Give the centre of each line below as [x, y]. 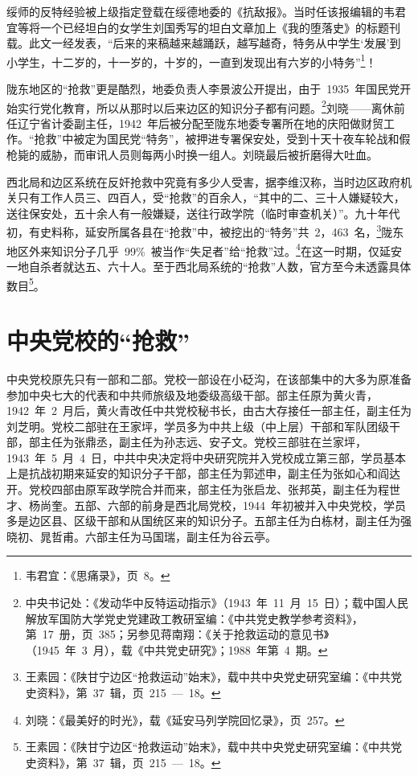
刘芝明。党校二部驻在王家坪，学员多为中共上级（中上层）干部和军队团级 [198, 426]
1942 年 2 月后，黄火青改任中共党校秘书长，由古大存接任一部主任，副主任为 [209, 411]
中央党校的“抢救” [98, 340]
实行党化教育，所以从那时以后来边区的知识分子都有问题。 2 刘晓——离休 [205, 106]
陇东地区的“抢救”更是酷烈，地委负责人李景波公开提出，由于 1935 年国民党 [203, 89]
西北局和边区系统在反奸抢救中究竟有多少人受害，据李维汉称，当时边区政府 [203, 181]
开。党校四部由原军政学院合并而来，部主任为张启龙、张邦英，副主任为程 [198, 489]
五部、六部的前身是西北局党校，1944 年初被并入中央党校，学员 [240, 505]
